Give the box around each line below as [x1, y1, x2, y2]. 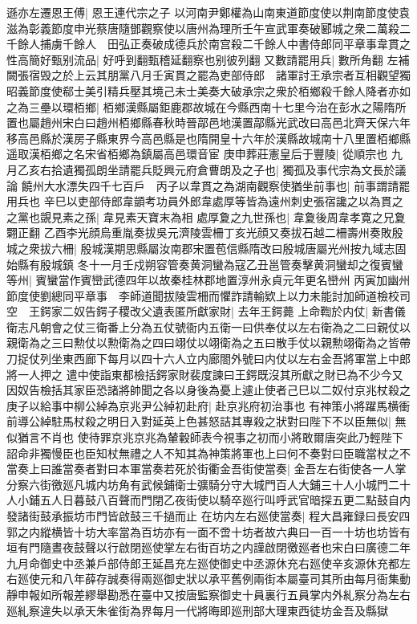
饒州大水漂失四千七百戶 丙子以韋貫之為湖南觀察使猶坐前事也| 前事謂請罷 [21, 177, 411, 194]
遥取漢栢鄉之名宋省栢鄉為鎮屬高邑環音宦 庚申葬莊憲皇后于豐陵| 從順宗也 [6, 145, 388, 162]
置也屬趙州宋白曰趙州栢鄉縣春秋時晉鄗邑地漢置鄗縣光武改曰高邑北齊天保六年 [6, 114, 411, 131]
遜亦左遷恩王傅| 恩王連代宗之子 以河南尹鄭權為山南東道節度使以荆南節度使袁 [6, 4, 411, 20]
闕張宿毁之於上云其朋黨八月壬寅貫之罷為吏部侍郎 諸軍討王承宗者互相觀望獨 [6, 67, 411, 84]
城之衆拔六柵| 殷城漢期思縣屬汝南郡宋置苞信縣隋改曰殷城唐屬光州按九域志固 [6, 239, 407, 256]
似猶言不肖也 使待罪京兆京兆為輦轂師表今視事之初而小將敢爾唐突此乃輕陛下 [6, 429, 403, 446]
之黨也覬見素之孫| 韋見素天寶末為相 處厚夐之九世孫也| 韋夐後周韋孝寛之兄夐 [6, 208, 406, 225]
